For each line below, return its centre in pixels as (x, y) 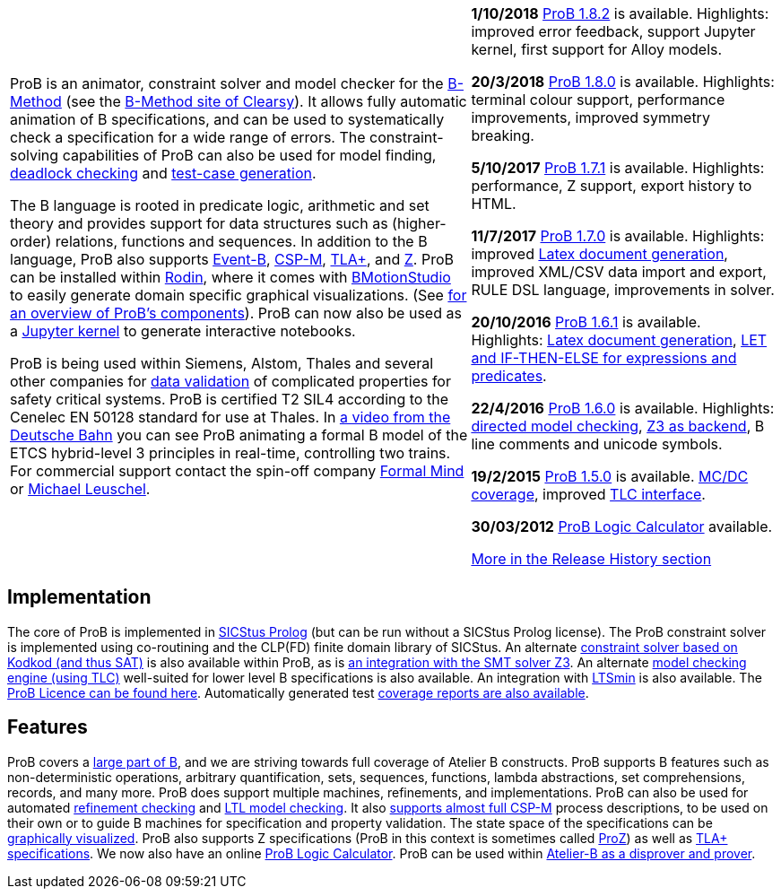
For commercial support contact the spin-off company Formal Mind (237, 471)
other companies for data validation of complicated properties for (230, 381)
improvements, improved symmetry (590, 117)
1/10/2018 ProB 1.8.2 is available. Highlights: (620, 13)
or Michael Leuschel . (80, 489)
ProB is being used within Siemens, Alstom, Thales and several (222, 363)
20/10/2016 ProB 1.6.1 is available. (586, 322)
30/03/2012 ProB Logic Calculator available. (622, 526)
